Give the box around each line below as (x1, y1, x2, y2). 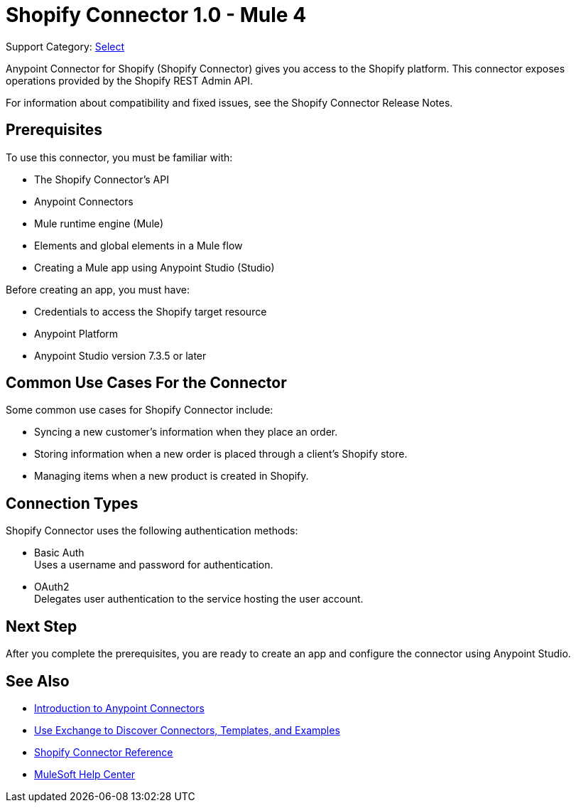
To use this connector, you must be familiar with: (6, 151, 233, 163)
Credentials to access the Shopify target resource (34, 305, 267, 318)
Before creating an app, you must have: (6, 283, 190, 296)
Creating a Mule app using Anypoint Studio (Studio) (34, 261, 275, 274)
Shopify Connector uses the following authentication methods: (6, 524, 298, 537)
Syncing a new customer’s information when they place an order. (34, 426, 338, 438)
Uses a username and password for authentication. (34, 559, 273, 571)
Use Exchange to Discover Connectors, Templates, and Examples (34, 723, 340, 736)
